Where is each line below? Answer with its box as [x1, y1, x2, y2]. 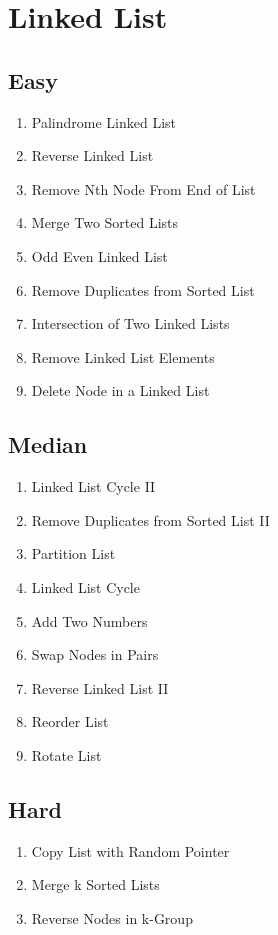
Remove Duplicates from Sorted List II [31, 509, 270, 530]
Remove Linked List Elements [31, 346, 215, 367]
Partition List [31, 543, 116, 564]
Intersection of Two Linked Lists [31, 313, 230, 334]
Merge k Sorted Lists [31, 874, 160, 895]
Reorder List [31, 711, 109, 732]
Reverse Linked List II [31, 677, 169, 698]
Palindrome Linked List [31, 111, 177, 132]
